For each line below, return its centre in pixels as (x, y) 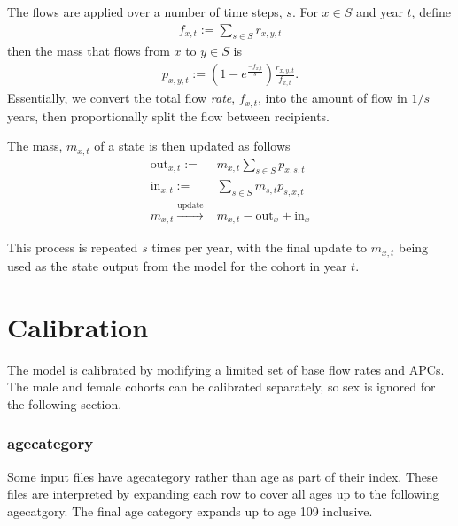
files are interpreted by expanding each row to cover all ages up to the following (223, 494)
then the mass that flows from (89, 51)
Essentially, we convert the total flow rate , (121, 98)
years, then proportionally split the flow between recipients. (169, 116)
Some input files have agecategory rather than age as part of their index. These (222, 476)
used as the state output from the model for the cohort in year (177, 265)
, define (431, 12)
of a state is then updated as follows (192, 146)
